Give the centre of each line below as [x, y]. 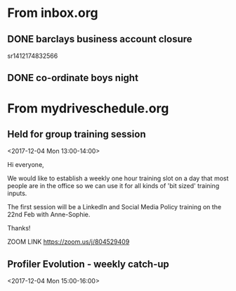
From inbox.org [53, 13]
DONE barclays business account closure [100, 39]
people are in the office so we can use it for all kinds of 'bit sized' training [113, 186]
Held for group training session [77, 134]
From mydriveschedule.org [88, 108]
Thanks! [19, 228]
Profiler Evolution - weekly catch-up [88, 264]
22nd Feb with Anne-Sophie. [49, 215]
